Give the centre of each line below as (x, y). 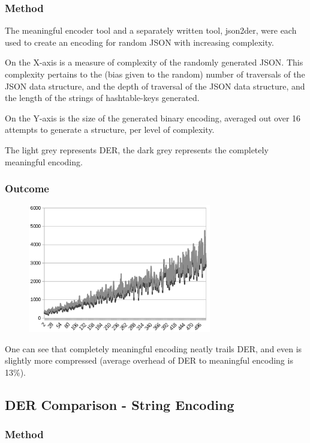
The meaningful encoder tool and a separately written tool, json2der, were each (151, 30)
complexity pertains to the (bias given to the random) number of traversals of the (155, 74)
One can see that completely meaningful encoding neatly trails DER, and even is (154, 348)
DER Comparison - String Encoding (120, 404)
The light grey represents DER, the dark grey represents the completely (137, 149)
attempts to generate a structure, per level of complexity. (110, 130)
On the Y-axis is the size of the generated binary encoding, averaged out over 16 (153, 118)
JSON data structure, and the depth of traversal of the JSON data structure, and (155, 86)
